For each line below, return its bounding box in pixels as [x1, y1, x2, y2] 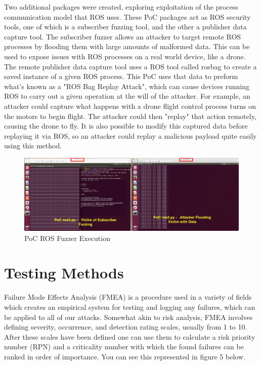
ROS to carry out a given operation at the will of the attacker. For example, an [4, 91, 250, 101]
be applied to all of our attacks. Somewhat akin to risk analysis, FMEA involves [4, 311, 253, 322]
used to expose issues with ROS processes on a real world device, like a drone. [4, 51, 246, 61]
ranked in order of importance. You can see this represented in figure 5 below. [4, 351, 245, 361]
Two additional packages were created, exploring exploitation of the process [4, 2, 238, 12]
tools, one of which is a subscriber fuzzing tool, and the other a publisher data [4, 21, 247, 32]
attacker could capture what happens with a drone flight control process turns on [4, 100, 256, 111]
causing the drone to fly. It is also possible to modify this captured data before [4, 120, 248, 131]
